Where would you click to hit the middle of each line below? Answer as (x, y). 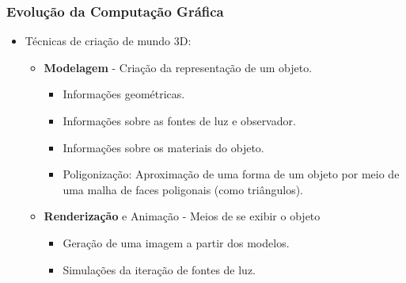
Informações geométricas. (124, 94)
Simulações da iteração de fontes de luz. (159, 269)
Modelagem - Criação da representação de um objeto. (178, 67)
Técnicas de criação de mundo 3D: (108, 41)
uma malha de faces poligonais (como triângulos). (183, 189)
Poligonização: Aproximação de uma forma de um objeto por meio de (231, 174)
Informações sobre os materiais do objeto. (163, 147)
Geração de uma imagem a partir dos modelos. (176, 242)
